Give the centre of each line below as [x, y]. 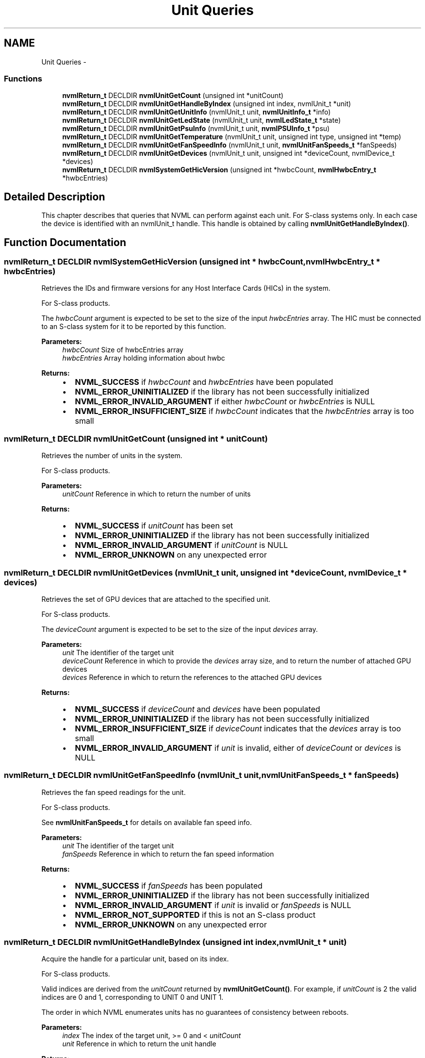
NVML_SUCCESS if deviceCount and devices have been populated [197, 709]
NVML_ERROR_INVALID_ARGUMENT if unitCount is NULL [181, 545]
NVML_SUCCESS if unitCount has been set [154, 526]
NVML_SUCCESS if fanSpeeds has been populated [169, 885]
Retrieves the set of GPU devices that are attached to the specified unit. [156, 599]
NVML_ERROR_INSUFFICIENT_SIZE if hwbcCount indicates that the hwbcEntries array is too [245, 411]
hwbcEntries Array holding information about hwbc [144, 358]
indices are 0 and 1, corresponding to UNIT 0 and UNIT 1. [132, 997]
